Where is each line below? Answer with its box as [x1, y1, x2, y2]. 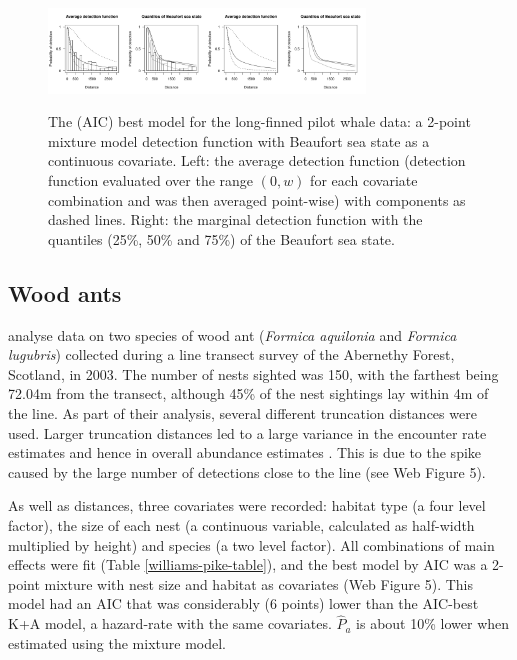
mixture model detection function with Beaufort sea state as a [48, 130, 430, 151]
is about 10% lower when [356, 613, 510, 634]
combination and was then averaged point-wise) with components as [48, 189, 466, 210]
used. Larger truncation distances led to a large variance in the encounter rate [8, 422, 487, 443]
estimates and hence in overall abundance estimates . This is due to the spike [8, 442, 482, 463]
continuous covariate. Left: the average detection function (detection [48, 150, 466, 171]
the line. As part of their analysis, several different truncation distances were [8, 403, 477, 424]
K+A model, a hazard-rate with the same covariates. [8, 613, 332, 634]
